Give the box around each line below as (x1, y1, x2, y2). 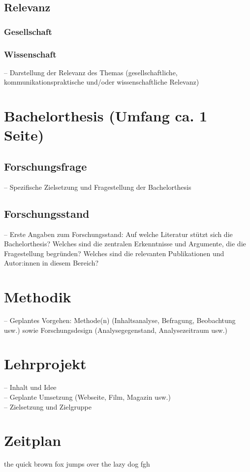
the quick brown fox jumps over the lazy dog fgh (4, 459, 150, 469)
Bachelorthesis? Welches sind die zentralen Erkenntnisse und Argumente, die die (4, 238, 246, 249)
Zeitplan (4, 430, 62, 450)
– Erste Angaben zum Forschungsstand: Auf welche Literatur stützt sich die (4, 229, 233, 239)
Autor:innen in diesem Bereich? (4, 258, 99, 268)
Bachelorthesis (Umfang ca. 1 (4, 106, 208, 126)
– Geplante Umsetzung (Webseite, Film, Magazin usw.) (4, 392, 171, 402)
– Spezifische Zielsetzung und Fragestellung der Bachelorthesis (4, 181, 191, 192)
